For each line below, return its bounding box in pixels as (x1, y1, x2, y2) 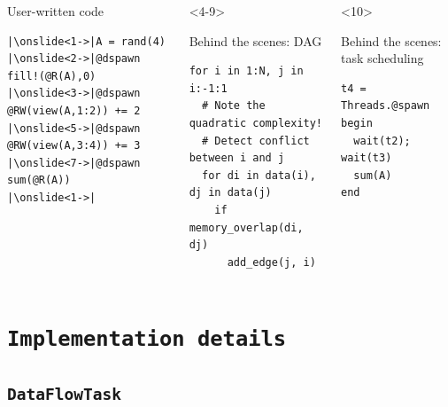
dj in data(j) (189, 186, 272, 200)
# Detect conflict (202, 134, 310, 147)
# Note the (202, 99, 266, 113)
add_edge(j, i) (227, 255, 316, 269)
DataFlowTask (7, 385, 121, 404)
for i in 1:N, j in (189, 65, 304, 78)
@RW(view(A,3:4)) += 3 (7, 139, 141, 153)
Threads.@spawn (341, 99, 430, 113)
